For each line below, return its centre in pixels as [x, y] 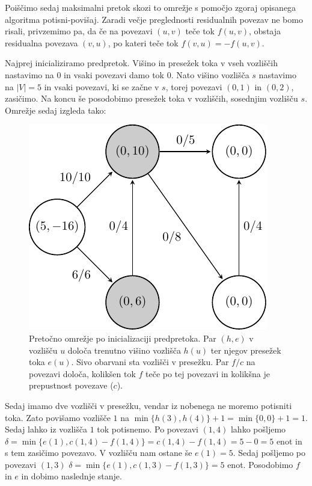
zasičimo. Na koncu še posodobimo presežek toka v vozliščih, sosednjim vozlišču [151, 98]
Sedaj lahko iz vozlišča [46, 429]
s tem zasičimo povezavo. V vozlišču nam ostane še [99, 453]
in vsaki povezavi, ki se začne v [102, 86]
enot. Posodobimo [260, 464]
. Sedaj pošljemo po [269, 453]
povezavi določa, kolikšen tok [82, 373]
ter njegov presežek [246, 350]
